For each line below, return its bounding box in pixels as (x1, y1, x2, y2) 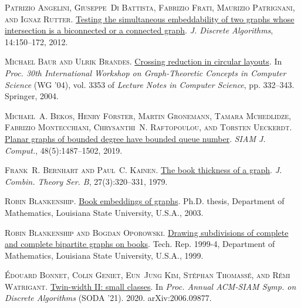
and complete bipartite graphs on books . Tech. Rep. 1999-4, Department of (5, 238, 275, 250)
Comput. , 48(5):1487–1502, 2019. (5, 144, 123, 156)
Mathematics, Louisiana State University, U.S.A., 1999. (5, 249, 204, 261)
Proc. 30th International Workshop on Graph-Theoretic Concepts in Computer (5, 66, 286, 79)
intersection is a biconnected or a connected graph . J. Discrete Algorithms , (5, 24, 273, 36)
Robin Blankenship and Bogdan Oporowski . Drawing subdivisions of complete (5, 226, 289, 238)
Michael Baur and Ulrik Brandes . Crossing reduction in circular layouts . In (5, 55, 282, 67)
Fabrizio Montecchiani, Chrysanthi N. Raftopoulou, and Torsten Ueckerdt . (5, 121, 292, 133)
